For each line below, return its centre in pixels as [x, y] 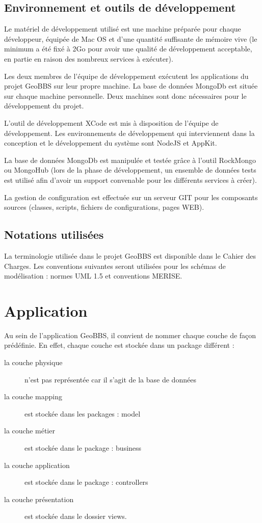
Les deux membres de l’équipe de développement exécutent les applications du [126, 76]
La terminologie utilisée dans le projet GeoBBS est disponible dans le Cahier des [130, 255]
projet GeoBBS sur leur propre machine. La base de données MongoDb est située [131, 86]
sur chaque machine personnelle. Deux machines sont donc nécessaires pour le [125, 95]
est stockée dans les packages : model [83, 413]
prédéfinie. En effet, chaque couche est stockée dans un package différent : [119, 345]
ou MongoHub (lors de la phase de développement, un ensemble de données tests [130, 170]
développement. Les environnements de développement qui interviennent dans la [129, 133]
